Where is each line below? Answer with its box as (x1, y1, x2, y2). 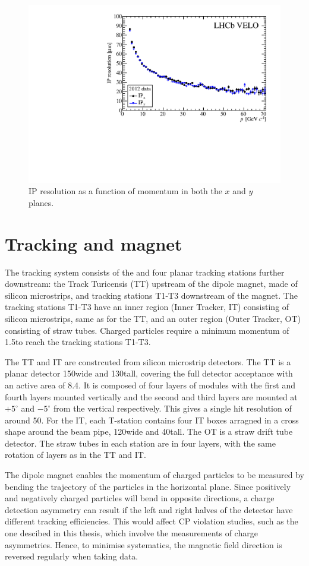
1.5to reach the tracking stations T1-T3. (5, 336, 151, 348)
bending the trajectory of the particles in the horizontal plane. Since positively (5, 480, 291, 492)
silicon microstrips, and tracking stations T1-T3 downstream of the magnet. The (5, 289, 298, 301)
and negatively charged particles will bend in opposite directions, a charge (5, 492, 275, 504)
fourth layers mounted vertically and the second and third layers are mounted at (5, 390, 298, 403)
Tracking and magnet (5, 231, 182, 255)
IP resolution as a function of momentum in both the (29, 185, 222, 197)
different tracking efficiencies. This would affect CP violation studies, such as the (5, 515, 298, 527)
